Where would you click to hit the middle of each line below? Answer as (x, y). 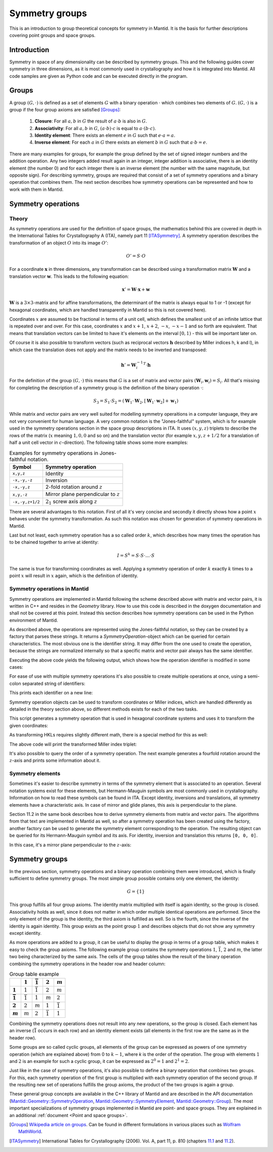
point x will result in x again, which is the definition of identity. (74, 576)
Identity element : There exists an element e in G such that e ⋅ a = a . (105, 135)
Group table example (34, 974)
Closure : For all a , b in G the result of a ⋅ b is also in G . (91, 121)
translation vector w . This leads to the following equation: (69, 276)
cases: (16, 667)
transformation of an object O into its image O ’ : (59, 242)
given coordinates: (29, 725)
